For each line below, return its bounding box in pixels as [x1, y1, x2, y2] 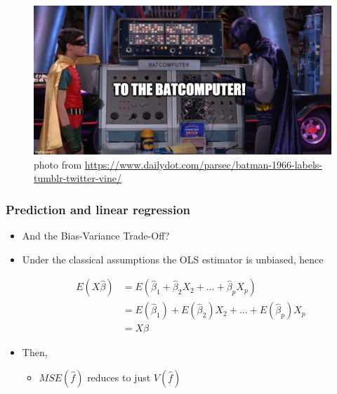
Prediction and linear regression [6, 200, 191, 218]
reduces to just [87, 369, 151, 384]
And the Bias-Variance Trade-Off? [22, 228, 170, 242]
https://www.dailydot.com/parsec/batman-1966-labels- [84, 157, 323, 171]
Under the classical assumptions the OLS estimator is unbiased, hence [22, 251, 324, 266]
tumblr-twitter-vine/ [34, 171, 121, 185]
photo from [34, 157, 82, 171]
